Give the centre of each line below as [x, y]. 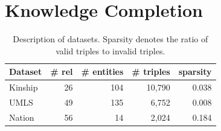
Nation [22, 117]
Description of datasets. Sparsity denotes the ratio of [110, 39]
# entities [102, 72]
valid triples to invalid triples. [110, 50]
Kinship [24, 87]
